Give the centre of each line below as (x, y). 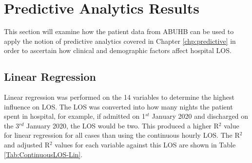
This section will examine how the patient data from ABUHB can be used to (119, 31)
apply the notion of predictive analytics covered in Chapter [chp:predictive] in (120, 41)
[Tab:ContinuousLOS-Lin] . (43, 154)
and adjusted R (27, 145)
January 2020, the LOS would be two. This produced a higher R (123, 125)
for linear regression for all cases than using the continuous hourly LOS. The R (122, 135)
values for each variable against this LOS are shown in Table (145, 145)
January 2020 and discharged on (200, 116)
